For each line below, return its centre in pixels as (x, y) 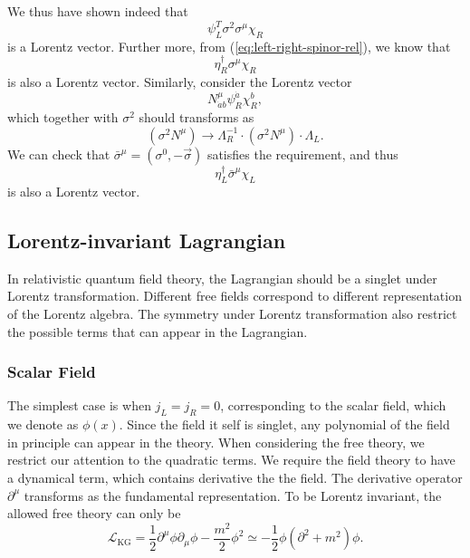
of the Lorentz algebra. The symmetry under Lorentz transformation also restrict (232, 313)
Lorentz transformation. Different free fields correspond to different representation (235, 296)
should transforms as (197, 117)
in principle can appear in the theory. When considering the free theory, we (216, 442)
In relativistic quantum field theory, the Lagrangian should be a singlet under (222, 278)
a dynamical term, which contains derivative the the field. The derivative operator (235, 477)
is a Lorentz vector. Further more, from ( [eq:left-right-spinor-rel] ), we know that (229, 46)
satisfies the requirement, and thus (302, 154)
